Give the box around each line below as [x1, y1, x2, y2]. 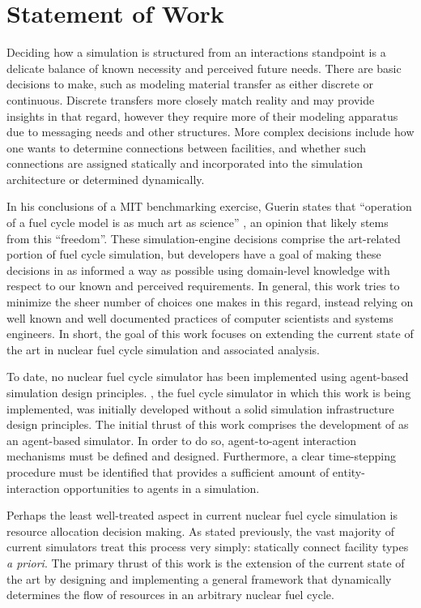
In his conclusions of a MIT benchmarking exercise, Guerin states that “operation [6, 198, 412, 215]
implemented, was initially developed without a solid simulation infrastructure [6, 400, 394, 417]
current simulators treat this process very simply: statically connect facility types [6, 538, 409, 555]
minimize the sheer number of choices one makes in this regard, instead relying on [6, 293, 414, 310]
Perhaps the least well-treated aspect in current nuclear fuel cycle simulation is [6, 507, 398, 524]
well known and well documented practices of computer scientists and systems [6, 309, 393, 326]
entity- [332, 463, 365, 480]
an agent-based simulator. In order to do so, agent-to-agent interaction [6, 431, 357, 448]
